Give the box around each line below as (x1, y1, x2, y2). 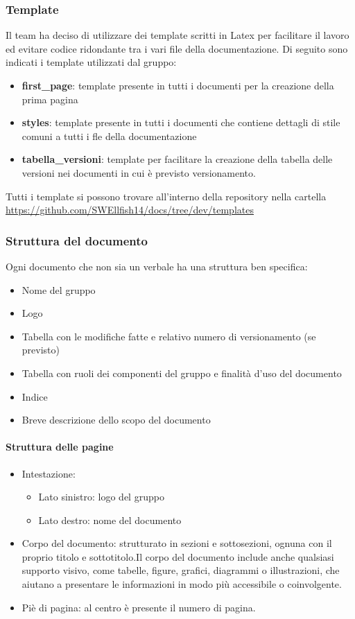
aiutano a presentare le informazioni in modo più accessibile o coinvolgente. (21, 577, 342, 591)
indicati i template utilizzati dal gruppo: (6, 55, 177, 69)
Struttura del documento (6, 232, 148, 249)
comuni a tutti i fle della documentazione (21, 128, 197, 143)
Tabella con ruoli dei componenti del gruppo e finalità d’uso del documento (21, 365, 342, 380)
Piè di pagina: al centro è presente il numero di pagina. (21, 600, 256, 614)
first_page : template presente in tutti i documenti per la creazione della (21, 78, 334, 92)
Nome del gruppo (21, 282, 96, 297)
